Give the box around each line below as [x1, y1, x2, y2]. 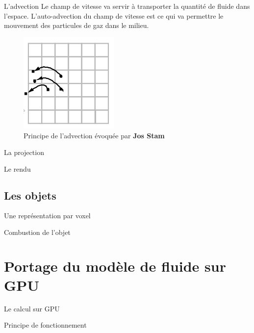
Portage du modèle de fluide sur [4, 256, 226, 276]
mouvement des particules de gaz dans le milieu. [4, 20, 149, 30]
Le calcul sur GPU [4, 303, 60, 313]
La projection [4, 147, 44, 157]
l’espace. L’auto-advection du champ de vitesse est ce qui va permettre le [4, 10, 224, 21]
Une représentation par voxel [4, 210, 91, 221]
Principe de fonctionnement [4, 320, 87, 330]
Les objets [4, 187, 56, 203]
